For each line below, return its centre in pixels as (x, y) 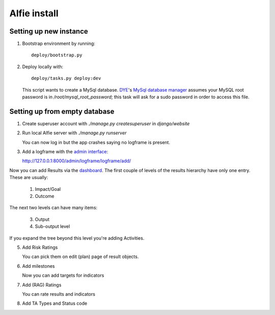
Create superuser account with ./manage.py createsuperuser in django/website (106, 123)
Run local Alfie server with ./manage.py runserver (74, 133)
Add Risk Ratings (40, 247)
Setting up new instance (49, 31)
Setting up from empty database (62, 111)
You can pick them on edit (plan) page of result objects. (80, 256)
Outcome (45, 196)
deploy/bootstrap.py (57, 55)
